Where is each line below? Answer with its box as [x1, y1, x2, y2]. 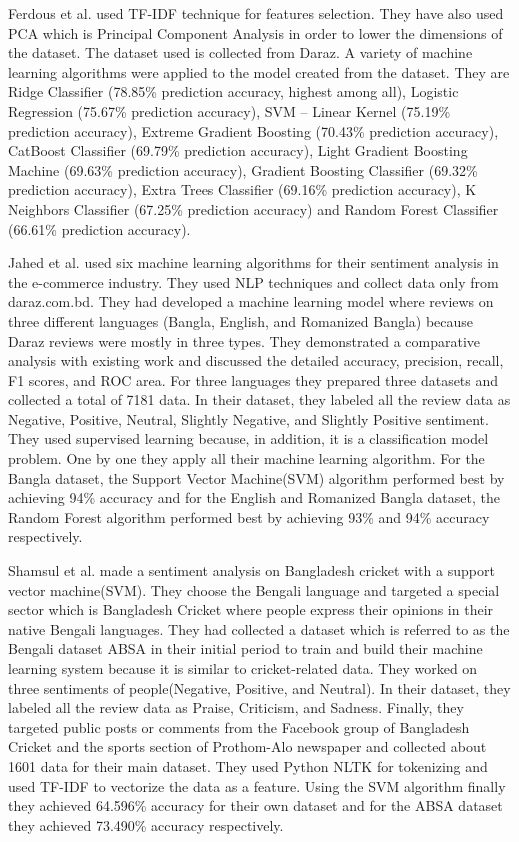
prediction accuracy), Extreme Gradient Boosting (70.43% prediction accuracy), [8, 120, 499, 141]
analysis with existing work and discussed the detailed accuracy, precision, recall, [8, 350, 504, 371]
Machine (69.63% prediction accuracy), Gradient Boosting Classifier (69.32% [8, 159, 478, 180]
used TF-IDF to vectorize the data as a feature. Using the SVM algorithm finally [8, 775, 506, 796]
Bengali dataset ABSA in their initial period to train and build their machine [8, 638, 483, 659]
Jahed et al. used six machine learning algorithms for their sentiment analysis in [8, 252, 499, 273]
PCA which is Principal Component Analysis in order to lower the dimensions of [8, 22, 503, 43]
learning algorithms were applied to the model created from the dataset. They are [8, 61, 510, 82]
